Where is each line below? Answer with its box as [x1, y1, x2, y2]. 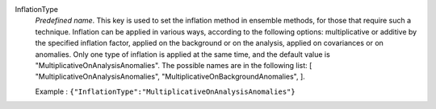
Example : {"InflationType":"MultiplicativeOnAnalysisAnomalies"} [35, 87, 296, 96]
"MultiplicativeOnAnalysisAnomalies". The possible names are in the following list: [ [35, 60, 312, 70]
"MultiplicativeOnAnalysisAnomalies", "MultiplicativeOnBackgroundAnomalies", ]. [35, 72, 306, 82]
